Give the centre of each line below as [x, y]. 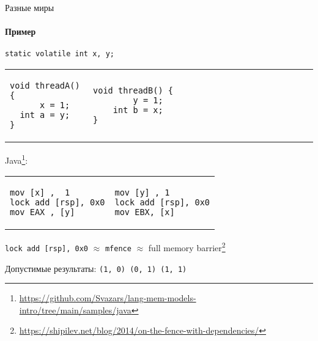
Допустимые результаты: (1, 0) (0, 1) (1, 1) [96, 268]
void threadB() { [133, 91]
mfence [118, 248]
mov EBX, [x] [145, 212]
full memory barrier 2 [187, 247]
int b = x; [138, 110]
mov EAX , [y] [43, 212]
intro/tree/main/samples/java [75, 310]
